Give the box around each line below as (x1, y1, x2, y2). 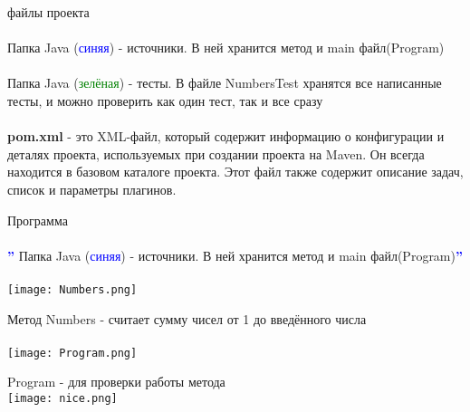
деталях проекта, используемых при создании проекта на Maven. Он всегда (7, 144, 425, 163)
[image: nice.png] (7, 392, 118, 405)
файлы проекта (7, 3, 90, 21)
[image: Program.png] (7, 346, 138, 359)
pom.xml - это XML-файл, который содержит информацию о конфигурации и (7, 127, 445, 146)
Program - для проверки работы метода (7, 372, 225, 391)
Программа (7, 210, 68, 229)
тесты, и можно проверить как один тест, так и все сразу (7, 91, 323, 110)
